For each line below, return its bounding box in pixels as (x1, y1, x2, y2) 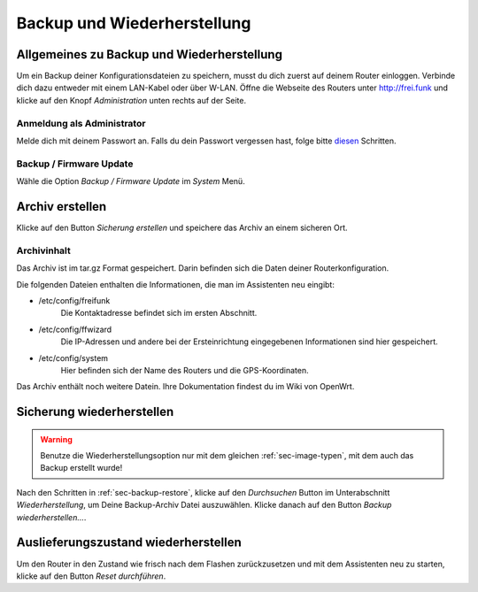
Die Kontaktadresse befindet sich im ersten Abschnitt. (60, 308, 258, 319)
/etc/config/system (38, 352, 109, 363)
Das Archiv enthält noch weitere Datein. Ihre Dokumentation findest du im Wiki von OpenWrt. (16, 381, 355, 392)
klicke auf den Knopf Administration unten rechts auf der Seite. (16, 95, 247, 105)
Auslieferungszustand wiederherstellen (16, 535, 243, 550)
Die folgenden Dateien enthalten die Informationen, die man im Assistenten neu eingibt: (16, 279, 335, 289)
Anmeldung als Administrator (16, 117, 146, 129)
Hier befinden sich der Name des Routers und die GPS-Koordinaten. (60, 365, 309, 375)
